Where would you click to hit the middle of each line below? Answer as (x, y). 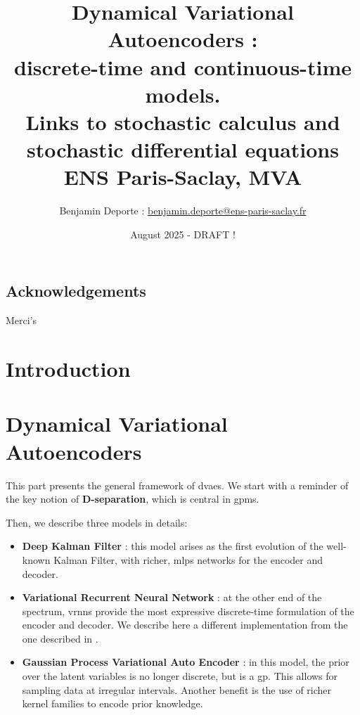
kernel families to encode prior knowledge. (112, 703)
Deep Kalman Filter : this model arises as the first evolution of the (173, 546)
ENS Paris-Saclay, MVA (183, 177)
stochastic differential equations (183, 149)
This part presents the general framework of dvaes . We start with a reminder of (177, 485)
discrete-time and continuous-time (183, 66)
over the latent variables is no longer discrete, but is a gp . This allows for (180, 676)
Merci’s (21, 320)
